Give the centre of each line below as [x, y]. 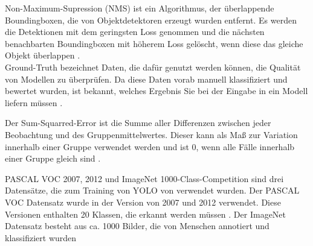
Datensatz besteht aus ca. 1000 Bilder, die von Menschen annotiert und [137, 226]
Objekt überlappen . [43, 55]
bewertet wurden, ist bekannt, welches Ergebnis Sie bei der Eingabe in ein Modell [156, 91]
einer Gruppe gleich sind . [53, 158]
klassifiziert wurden [41, 237]
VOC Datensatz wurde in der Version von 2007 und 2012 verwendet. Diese [143, 202]
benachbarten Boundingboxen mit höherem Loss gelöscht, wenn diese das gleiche [154, 43]
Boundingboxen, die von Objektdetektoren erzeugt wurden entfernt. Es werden [151, 20]
